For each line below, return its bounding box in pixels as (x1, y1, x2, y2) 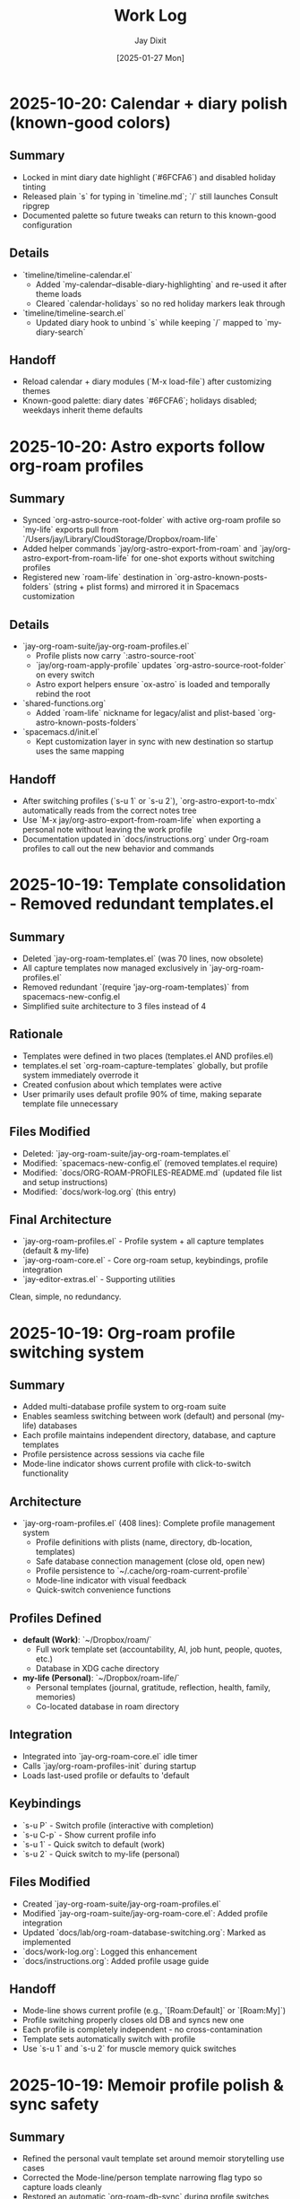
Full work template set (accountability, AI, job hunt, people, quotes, (35, 1644, 283, 1655)
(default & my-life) (21, 1245, 90, 1256)
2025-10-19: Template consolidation (9, 875, 287, 895)
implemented (21, 1936, 72, 1947)
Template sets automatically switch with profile (21, 2034, 196, 2045)
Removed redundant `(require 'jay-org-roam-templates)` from (21, 982, 249, 992)
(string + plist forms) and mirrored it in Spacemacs (53, 581, 240, 592)
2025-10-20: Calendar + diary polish (9, 93, 288, 113)
